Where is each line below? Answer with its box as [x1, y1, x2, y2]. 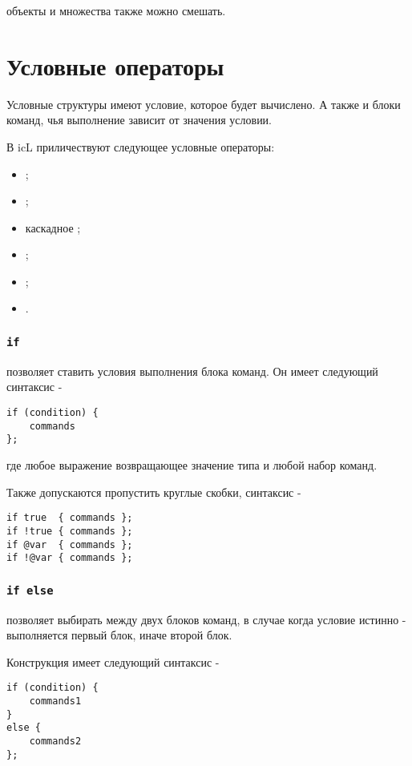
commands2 [29, 736, 82, 747]
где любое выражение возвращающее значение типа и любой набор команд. [6, 457, 378, 473]
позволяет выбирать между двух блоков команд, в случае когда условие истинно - [6, 611, 406, 627]
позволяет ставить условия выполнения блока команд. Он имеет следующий [6, 362, 378, 379]
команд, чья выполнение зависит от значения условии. [6, 111, 273, 128]
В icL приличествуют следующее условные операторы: [6, 138, 275, 155]
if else [6, 583, 54, 597]
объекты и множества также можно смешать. [6, 2, 226, 18]
